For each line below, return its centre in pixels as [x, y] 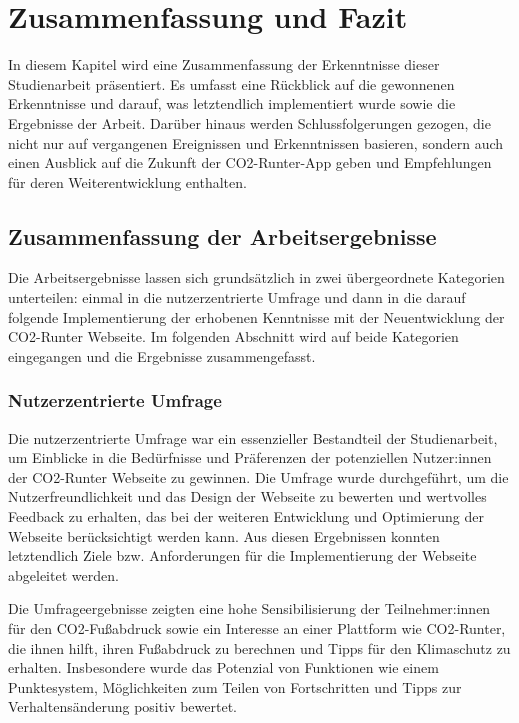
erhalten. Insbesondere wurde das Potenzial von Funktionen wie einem [223, 667]
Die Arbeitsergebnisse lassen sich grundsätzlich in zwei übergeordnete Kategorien [256, 277]
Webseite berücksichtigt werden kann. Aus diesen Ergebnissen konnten [224, 535]
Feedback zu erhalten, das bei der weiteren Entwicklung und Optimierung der [246, 516]
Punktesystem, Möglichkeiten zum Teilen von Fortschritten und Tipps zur [235, 686]
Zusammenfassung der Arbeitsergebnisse [222, 235]
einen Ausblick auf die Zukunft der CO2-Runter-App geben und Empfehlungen [250, 162]
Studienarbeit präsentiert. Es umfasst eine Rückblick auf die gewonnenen [231, 83]
